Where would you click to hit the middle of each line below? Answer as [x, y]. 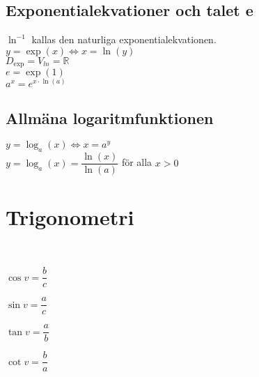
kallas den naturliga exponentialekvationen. [124, 39]
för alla [137, 162]
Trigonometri [70, 216]
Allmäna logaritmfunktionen [110, 117]
